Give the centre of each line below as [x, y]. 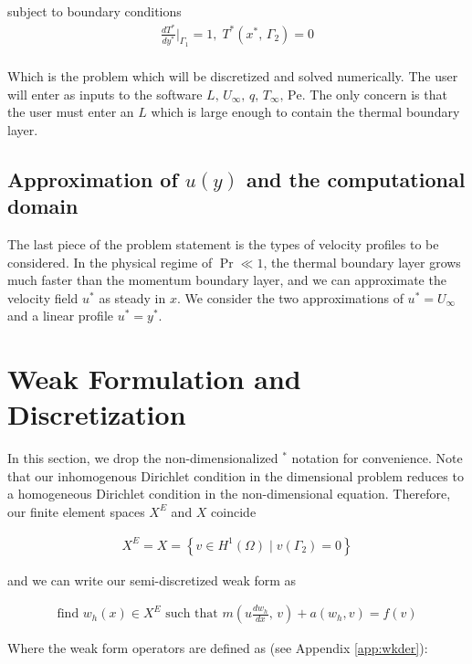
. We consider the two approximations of [290, 297]
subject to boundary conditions [94, 11]
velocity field [43, 297]
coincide [234, 511]
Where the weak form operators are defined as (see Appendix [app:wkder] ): [218, 648]
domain [43, 206]
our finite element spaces [76, 511]
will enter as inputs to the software [105, 94]
